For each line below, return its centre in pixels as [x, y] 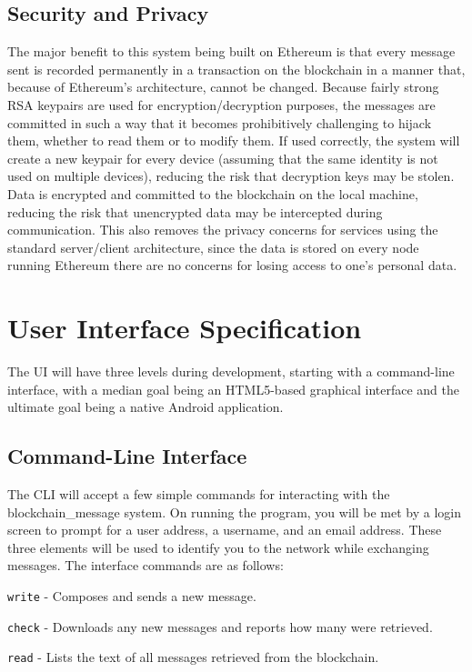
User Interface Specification [185, 328]
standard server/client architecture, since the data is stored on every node [213, 247]
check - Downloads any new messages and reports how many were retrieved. [220, 626]
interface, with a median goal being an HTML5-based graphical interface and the [234, 389]
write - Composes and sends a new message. [132, 596]
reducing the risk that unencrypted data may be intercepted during [195, 211]
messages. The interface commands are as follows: [146, 565]
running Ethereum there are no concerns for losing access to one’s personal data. [232, 265]
